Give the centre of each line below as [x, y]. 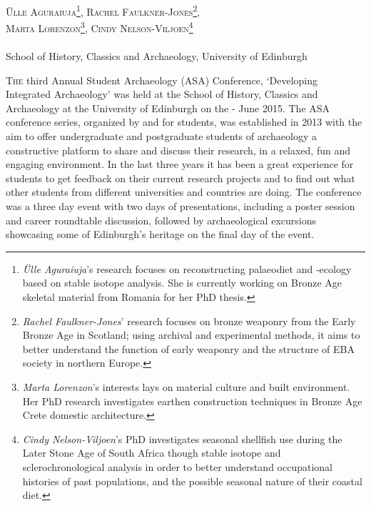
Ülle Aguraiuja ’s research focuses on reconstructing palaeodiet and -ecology [187, 268]
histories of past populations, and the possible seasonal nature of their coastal [192, 481]
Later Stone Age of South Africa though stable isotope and [152, 453]
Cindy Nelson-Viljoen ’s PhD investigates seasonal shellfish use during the [182, 438]
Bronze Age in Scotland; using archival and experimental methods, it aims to [191, 335]
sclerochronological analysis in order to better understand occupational [177, 466]
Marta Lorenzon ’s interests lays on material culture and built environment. [186, 386]
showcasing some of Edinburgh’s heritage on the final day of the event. [160, 234]
